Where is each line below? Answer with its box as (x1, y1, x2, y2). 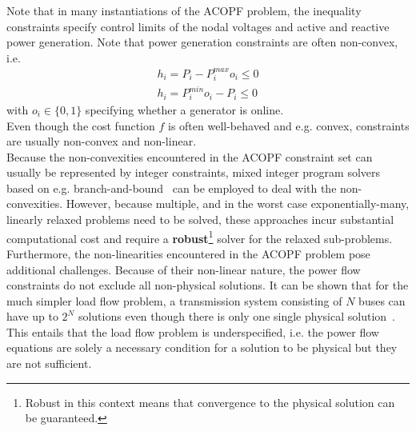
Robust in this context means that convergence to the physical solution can (25, 393, 395, 410)
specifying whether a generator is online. (85, 101, 284, 118)
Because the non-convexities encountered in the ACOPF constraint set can (6, 148, 373, 165)
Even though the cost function (6, 117, 155, 134)
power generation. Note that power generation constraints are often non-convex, (6, 34, 398, 50)
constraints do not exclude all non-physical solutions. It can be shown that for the (6, 277, 409, 293)
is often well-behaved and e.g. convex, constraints (168, 117, 410, 134)
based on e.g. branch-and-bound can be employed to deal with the (6, 179, 337, 196)
